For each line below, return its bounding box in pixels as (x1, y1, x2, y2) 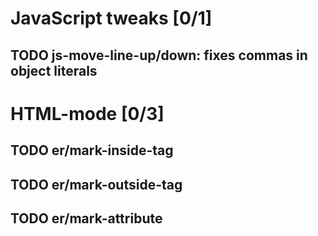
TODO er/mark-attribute (10, 210, 163, 227)
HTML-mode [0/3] (10, 102, 165, 125)
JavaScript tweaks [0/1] (10, 7, 213, 30)
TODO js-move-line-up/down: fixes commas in (10, 47, 308, 64)
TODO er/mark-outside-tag (10, 176, 183, 193)
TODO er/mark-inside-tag (10, 142, 174, 159)
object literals (10, 62, 98, 79)
